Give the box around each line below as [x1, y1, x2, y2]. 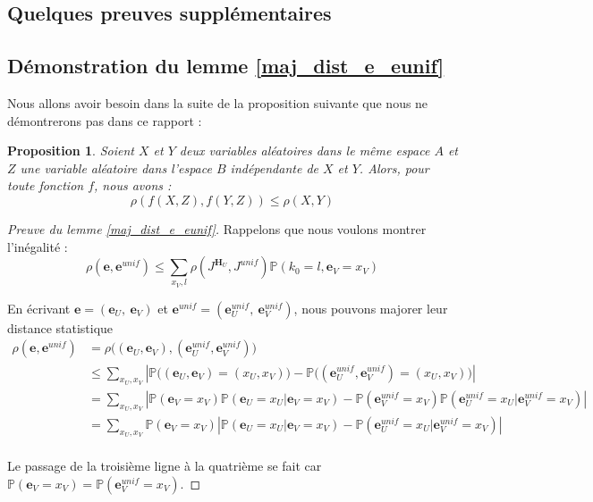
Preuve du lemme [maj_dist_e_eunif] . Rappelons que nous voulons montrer [7, 219, 427, 238]
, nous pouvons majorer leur [293, 298, 448, 317]
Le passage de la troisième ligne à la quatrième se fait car [7, 456, 322, 475]
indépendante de [230, 158, 318, 177]
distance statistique [7, 318, 114, 337]
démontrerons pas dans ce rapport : [7, 111, 202, 130]
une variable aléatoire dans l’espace [20, 158, 212, 177]
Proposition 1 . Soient [7, 141, 134, 160]
